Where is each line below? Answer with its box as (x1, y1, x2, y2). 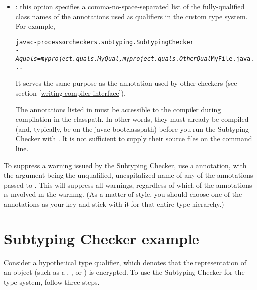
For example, (15, 21, 55, 31)
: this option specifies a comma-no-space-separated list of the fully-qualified (15, 1, 245, 11)
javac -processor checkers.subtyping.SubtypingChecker (15, 38, 193, 46)
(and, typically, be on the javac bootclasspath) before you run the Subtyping (15, 123, 249, 134)
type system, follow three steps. (4, 276, 100, 287)
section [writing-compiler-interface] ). (15, 88, 126, 97)
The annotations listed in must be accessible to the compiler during (15, 104, 221, 114)
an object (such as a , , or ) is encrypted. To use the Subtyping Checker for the (4, 267, 245, 277)
